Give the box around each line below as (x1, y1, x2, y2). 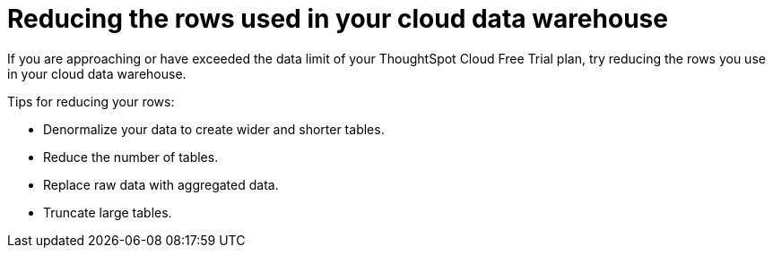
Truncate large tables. (43, 204, 172, 220)
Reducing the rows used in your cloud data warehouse (7, 4, 668, 34)
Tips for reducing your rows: (7, 93, 175, 109)
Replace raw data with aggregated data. (43, 176, 279, 192)
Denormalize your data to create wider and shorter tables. (43, 121, 385, 137)
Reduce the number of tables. (43, 149, 219, 165)
